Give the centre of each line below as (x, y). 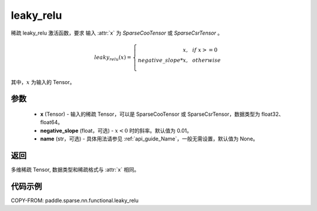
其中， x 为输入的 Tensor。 (43, 82)
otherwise (207, 60)
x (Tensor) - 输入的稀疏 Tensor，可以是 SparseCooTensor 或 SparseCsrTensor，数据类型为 (150, 114)
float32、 (273, 114)
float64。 (52, 122)
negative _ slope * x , (163, 60)
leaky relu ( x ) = (113, 58)
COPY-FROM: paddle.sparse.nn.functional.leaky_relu (75, 200)
